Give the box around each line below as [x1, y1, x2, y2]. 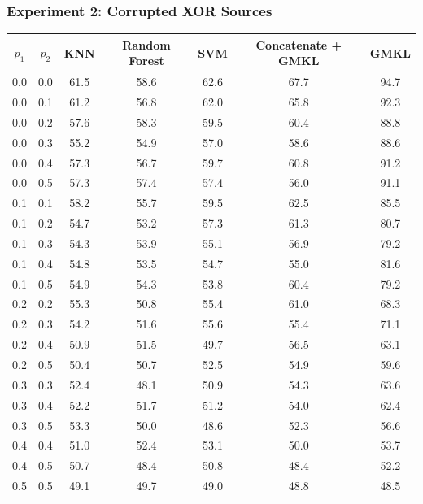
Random [122, 36, 171, 53]
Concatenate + [255, 36, 342, 53]
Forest [129, 52, 164, 69]
